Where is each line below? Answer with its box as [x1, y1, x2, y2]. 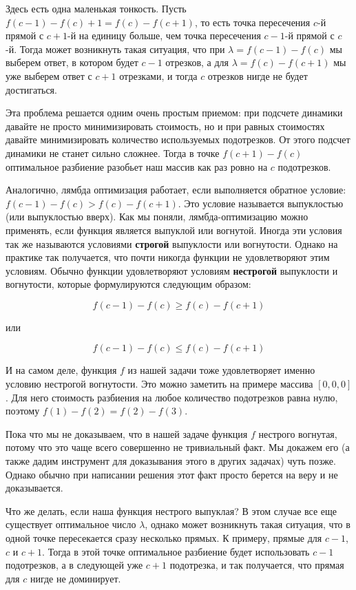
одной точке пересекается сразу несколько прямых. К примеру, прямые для [6, 531, 322, 545]
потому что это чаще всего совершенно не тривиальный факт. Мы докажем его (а [6, 440, 350, 454]
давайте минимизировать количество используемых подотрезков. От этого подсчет [6, 132, 350, 147]
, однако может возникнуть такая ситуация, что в [145, 517, 350, 531]
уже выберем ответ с [6, 68, 92, 83]
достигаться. [6, 82, 57, 96]
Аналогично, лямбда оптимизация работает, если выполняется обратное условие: [6, 182, 346, 197]
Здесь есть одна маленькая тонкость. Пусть [6, 1, 187, 15]
